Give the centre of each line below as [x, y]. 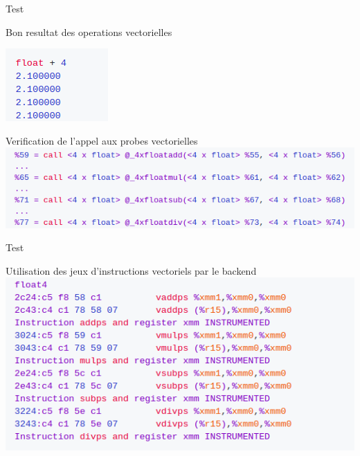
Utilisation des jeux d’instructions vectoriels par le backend [131, 270]
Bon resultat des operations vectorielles [89, 31]
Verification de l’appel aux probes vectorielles [102, 140]
